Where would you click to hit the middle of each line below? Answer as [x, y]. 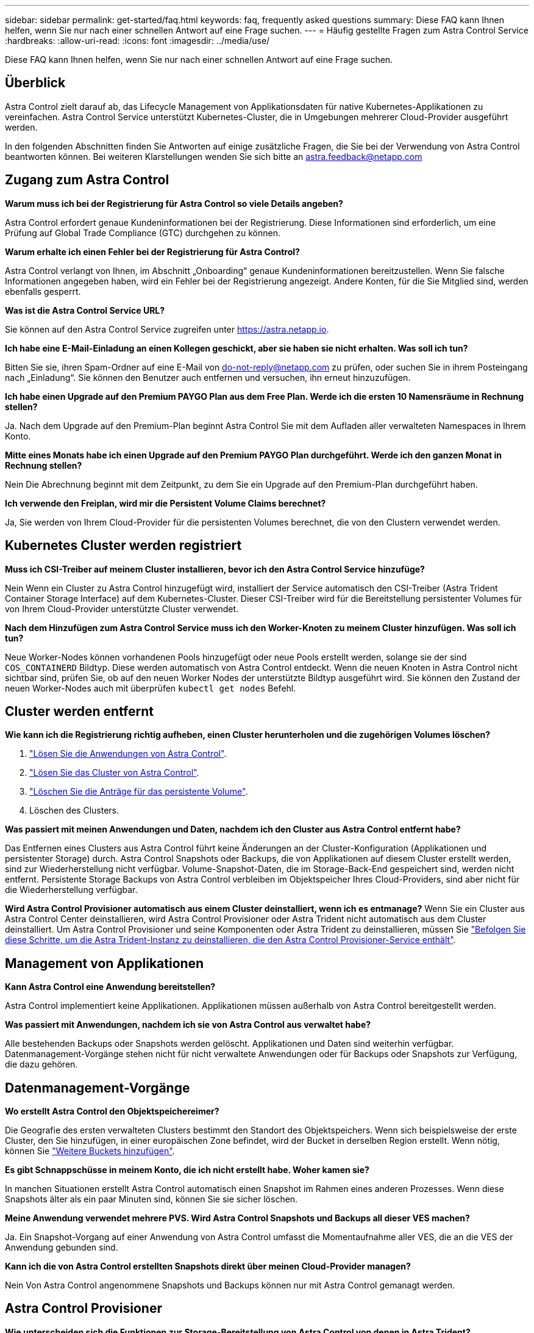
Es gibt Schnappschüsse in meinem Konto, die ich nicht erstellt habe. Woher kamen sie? [187, 1170]
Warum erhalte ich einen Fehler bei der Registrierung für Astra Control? [152, 251]
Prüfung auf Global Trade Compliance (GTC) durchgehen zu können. [143, 233]
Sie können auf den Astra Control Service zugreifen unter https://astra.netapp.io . [167, 329]
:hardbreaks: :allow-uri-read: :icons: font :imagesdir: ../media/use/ [137, 41]
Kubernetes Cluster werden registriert [123, 546]
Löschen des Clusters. [74, 811]
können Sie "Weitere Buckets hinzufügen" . [90, 1151]
